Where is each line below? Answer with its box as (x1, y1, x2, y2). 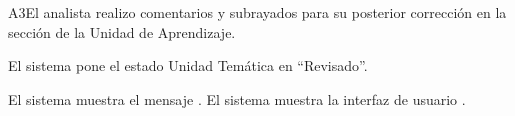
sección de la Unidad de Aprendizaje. (8, 21, 236, 42)
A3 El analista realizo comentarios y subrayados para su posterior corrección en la (8, 2, 507, 22)
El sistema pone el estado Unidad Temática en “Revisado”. (8, 55, 368, 76)
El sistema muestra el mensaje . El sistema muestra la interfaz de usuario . (8, 88, 466, 109)
